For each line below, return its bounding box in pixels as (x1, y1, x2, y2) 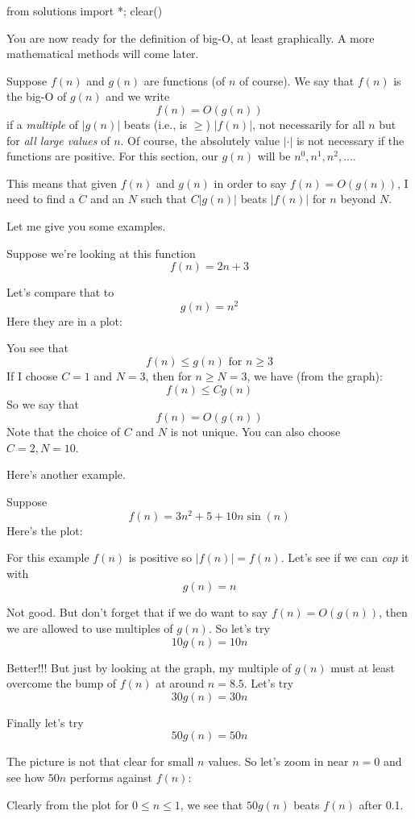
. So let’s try (208, 620, 270, 636)
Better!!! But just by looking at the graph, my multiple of (6, 659, 292, 676)
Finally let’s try (6, 713, 84, 730)
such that (140, 190, 187, 207)
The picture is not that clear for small (6, 753, 194, 770)
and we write (106, 88, 170, 105)
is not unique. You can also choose (170, 423, 341, 440)
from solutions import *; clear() (6, 2, 163, 19)
